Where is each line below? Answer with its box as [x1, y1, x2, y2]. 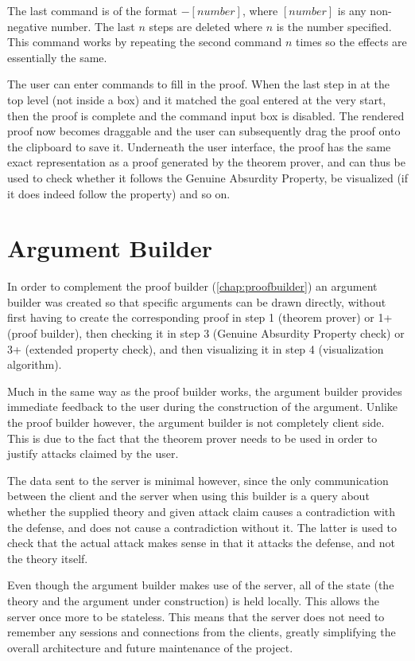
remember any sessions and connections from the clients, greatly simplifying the [7, 624, 396, 640]
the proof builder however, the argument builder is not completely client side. [7, 414, 385, 430]
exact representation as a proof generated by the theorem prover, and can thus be [7, 154, 405, 170]
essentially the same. [7, 49, 107, 65]
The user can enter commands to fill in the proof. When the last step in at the [7, 76, 390, 92]
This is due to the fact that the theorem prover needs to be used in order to [7, 429, 378, 446]
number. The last [51, 18, 135, 34]
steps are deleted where [149, 18, 262, 34]
